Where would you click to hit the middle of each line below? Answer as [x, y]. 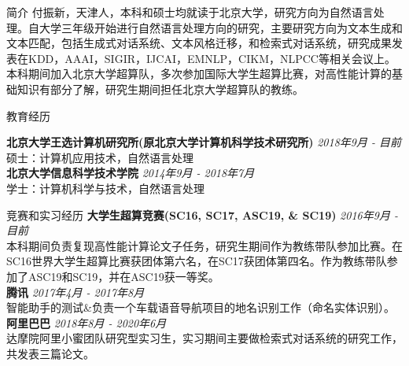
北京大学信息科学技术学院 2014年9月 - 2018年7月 [131, 173]
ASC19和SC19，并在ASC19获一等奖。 [123, 276]
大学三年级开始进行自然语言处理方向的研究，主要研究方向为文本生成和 [221, 27]
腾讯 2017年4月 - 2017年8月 [76, 292]
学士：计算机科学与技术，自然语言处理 [105, 188]
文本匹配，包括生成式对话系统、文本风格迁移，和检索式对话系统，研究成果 [199, 43]
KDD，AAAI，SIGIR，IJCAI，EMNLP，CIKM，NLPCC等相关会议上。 [212, 58]
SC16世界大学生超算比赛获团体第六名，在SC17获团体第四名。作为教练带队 [197, 261]
